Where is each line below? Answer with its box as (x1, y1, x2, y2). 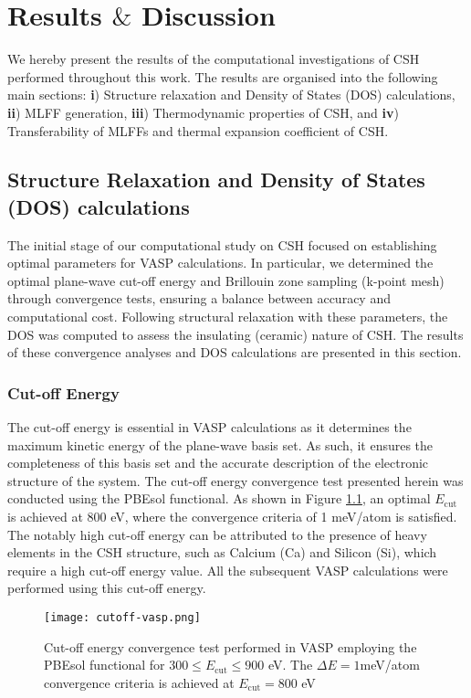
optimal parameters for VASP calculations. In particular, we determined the (7, 253, 434, 272)
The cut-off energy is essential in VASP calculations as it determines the (7, 418, 412, 437)
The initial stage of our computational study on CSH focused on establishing (7, 235, 437, 254)
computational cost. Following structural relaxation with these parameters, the (7, 307, 448, 326)
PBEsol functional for (44, 655, 165, 674)
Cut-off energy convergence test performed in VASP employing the (44, 637, 417, 656)
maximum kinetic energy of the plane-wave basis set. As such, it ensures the (7, 435, 434, 454)
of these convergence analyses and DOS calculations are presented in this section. (7, 343, 462, 362)
